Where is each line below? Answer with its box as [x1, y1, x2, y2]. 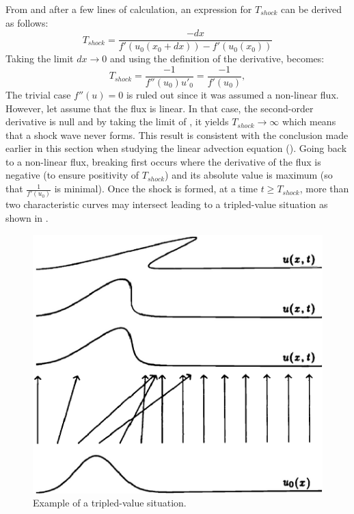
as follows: [5, 15, 49, 29]
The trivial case [5, 87, 71, 101]
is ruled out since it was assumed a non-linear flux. [126, 87, 339, 101]
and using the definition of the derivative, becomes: [109, 51, 325, 66]
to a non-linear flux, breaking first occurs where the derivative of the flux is [5, 154, 321, 168]
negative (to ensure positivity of [5, 168, 139, 182]
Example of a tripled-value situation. [33, 496, 187, 510]
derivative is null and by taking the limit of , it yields [5, 114, 229, 129]
